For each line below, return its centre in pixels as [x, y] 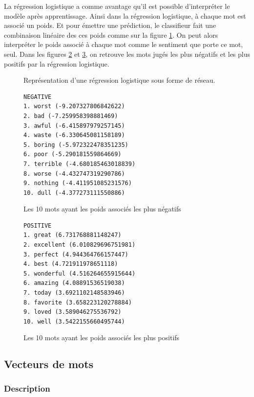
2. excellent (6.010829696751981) [80, 245]
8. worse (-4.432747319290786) [74, 174]
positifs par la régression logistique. [57, 63]
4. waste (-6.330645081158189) [74, 135]
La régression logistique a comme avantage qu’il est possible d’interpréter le [117, 6]
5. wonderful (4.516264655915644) [80, 273]
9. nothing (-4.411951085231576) [78, 183]
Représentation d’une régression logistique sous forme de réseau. [119, 80]
